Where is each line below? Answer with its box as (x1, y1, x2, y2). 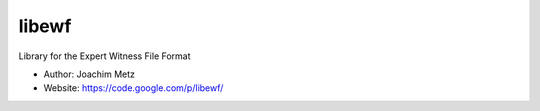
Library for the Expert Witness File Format (18, 50, 191, 62)
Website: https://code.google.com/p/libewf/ (43, 82, 224, 94)
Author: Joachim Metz (43, 68, 135, 80)
